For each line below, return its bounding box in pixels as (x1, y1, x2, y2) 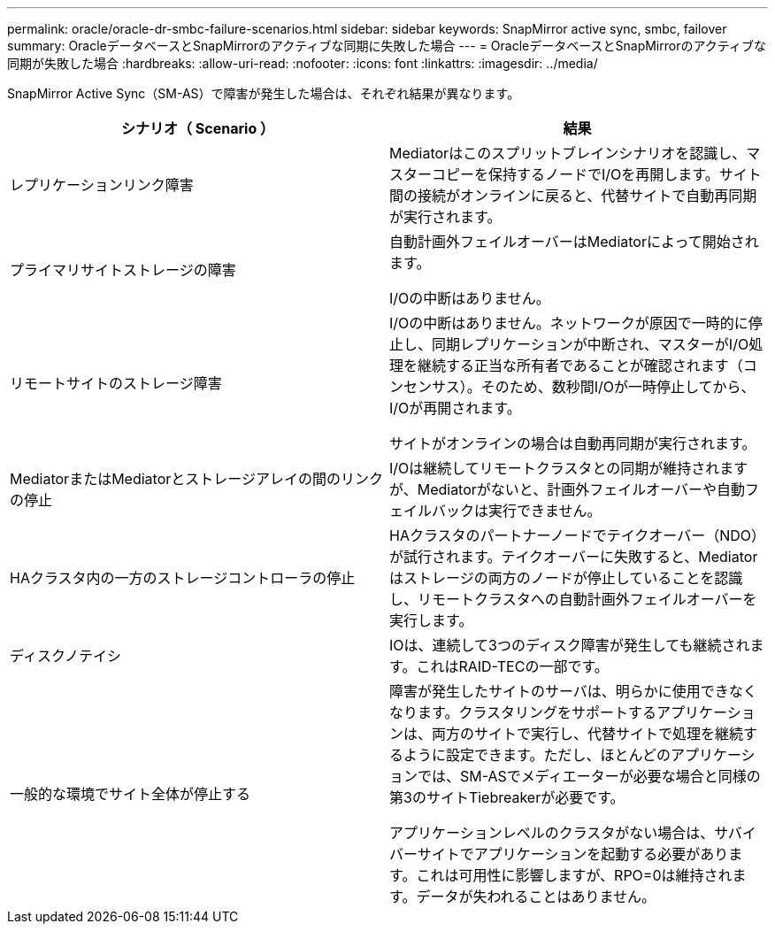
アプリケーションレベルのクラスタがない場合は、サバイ (389, 824, 756, 842)
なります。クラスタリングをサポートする (389, 704, 657, 721)
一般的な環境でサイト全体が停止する (10, 785, 251, 803)
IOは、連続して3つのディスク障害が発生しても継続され (389, 636, 750, 654)
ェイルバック (389, 502, 475, 519)
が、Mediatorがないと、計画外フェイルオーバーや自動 (389, 481, 746, 498)
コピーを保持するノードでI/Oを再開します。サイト (432, 165, 762, 183)
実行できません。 (488, 502, 602, 519)
